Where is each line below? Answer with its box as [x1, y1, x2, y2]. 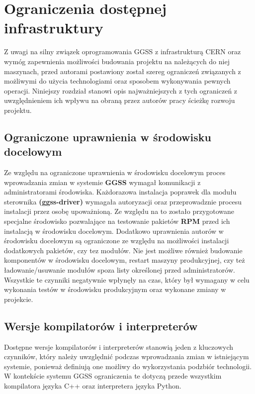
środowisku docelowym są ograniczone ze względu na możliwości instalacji [4, 235, 229, 246]
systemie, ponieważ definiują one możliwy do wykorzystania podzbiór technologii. [4, 361, 252, 371]
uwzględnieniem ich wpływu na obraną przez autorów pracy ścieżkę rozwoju [4, 95, 235, 105]
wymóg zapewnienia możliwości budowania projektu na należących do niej [4, 56, 230, 66]
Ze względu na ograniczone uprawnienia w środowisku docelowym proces [4, 167, 226, 178]
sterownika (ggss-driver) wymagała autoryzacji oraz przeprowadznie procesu [4, 196, 242, 206]
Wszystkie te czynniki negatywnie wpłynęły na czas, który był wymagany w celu [4, 274, 250, 285]
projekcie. [4, 294, 33, 304]
